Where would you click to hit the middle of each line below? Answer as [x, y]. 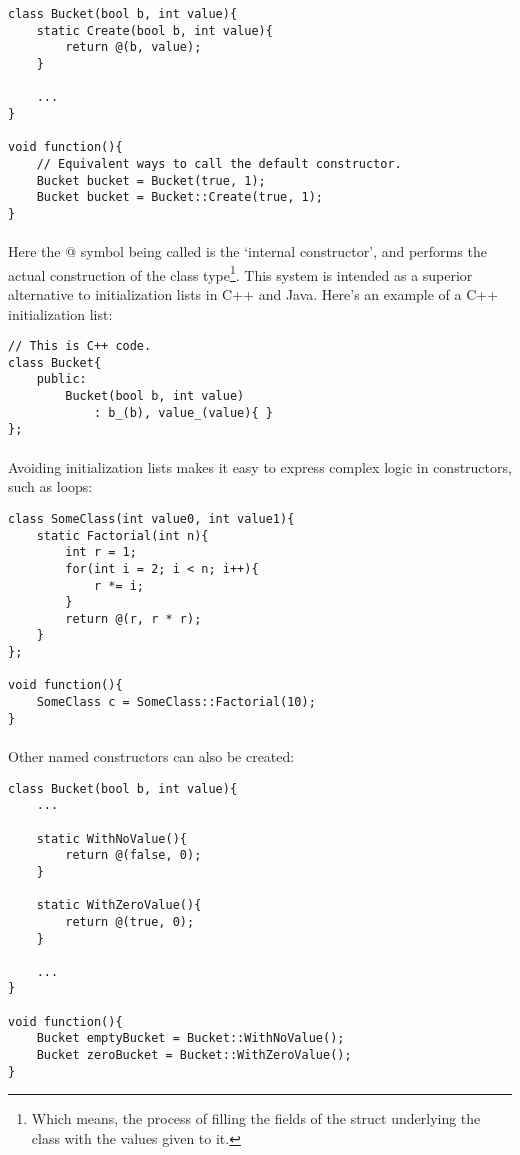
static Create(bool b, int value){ [154, 30]
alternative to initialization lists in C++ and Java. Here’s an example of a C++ [253, 293]
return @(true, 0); [130, 921]
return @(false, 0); [133, 855]
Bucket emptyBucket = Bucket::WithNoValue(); [190, 1038]
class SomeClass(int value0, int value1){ [151, 518]
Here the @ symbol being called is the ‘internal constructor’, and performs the [247, 251]
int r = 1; [101, 552]
